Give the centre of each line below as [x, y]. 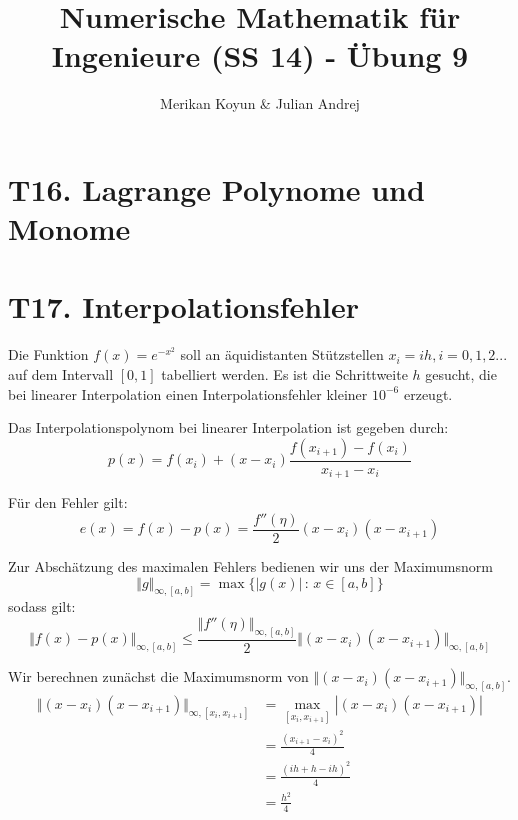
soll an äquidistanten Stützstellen [282, 354]
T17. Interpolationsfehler [184, 306]
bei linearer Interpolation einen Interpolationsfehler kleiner [188, 393]
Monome [69, 228]
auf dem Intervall [61, 374]
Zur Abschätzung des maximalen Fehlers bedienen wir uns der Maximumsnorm [250, 565]
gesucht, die [461, 374]
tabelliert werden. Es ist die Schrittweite [284, 374]
